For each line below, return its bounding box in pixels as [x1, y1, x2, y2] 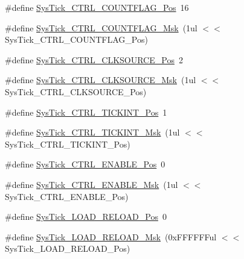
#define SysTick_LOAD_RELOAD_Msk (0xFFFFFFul [5, 230, 217, 243]
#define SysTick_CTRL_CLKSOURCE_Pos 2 [5, 53, 183, 66]
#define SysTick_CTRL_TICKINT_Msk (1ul [5, 126, 180, 139]
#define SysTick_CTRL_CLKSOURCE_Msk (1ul [5, 73, 196, 86]
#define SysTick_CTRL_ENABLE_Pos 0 [5, 158, 165, 170]
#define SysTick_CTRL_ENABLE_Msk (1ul [5, 178, 178, 190]
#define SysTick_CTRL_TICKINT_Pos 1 [5, 105, 167, 118]
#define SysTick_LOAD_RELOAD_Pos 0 [5, 210, 167, 223]
